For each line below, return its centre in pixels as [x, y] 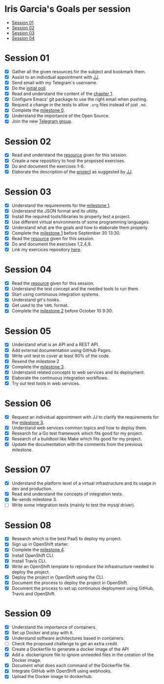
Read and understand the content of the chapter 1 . [62, 94]
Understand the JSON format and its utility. [55, 211]
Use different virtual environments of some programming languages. [81, 222]
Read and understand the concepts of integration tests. [67, 494]
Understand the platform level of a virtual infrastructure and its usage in [84, 483]
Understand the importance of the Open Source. [60, 116]
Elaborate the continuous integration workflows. [60, 378]
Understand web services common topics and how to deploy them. [79, 428]
